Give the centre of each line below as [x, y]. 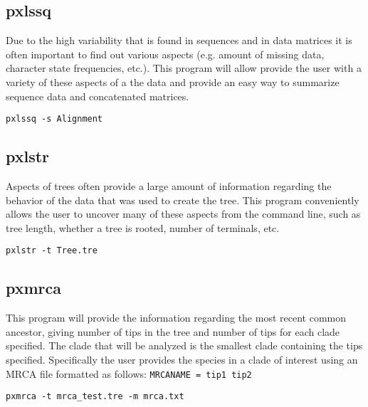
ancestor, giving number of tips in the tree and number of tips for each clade [173, 331]
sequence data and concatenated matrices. [98, 96]
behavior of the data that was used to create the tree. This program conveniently [183, 200]
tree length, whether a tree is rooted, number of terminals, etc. [143, 227]
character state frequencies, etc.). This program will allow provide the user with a [184, 68]
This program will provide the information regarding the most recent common [176, 318]
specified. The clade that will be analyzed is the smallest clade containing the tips [184, 345]
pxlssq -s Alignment [54, 119]
